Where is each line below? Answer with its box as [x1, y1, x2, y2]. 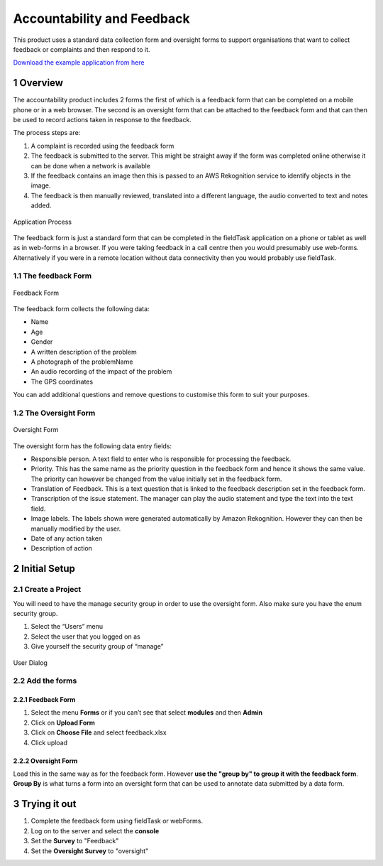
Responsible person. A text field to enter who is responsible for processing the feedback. [30, 455, 292, 463]
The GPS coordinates [30, 377, 94, 386]
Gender [30, 337, 53, 346]
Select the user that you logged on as [30, 632, 141, 641]
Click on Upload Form [30, 718, 96, 727]
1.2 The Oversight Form [13, 408, 96, 418]
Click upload [30, 738, 67, 747]
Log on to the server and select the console [30, 826, 160, 835]
